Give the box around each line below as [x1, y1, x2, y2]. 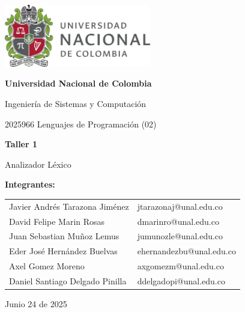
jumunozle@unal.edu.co [137, 230, 223, 242]
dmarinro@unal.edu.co [137, 215, 219, 227]
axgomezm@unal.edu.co [137, 260, 224, 272]
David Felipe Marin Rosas [9, 215, 105, 227]
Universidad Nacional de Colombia [5, 77, 152, 90]
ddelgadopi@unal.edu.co [137, 274, 225, 287]
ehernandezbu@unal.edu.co [137, 245, 236, 257]
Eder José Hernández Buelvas [9, 245, 118, 257]
